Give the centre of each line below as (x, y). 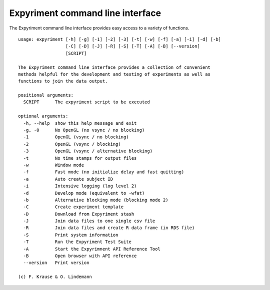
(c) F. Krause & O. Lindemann (55, 277)
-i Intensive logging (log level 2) (80, 186)
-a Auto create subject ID (68, 179)
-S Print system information (71, 235)
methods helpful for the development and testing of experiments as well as (114, 74)
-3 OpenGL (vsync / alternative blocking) (88, 151)
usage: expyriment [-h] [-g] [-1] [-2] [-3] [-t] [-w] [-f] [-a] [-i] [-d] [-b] (120, 39)
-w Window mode (54, 165)
